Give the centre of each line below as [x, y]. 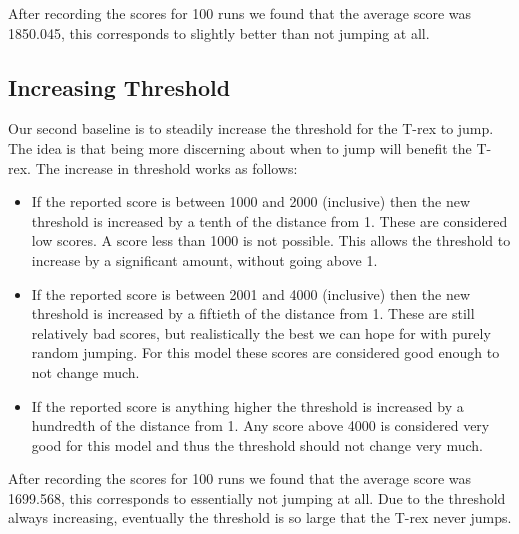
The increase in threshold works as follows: [166, 167]
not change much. [85, 371]
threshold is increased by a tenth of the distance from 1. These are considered [269, 220]
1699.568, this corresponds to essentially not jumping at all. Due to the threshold [257, 497]
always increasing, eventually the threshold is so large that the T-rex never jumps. [260, 517]
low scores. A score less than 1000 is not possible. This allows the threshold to [271, 240]
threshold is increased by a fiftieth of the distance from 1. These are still [253, 313]
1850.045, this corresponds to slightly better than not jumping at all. [219, 32]
